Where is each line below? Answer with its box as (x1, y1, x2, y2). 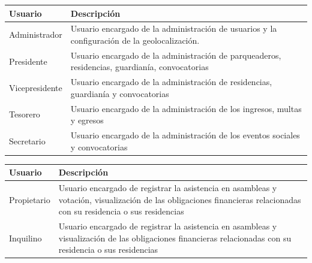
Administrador (9, 28, 62, 41)
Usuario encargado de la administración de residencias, (70, 75, 272, 88)
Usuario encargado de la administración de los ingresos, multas (70, 102, 302, 114)
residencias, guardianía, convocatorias (70, 61, 209, 73)
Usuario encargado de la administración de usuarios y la (70, 22, 277, 35)
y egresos (70, 114, 104, 126)
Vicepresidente (9, 81, 62, 94)
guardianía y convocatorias (70, 87, 169, 99)
